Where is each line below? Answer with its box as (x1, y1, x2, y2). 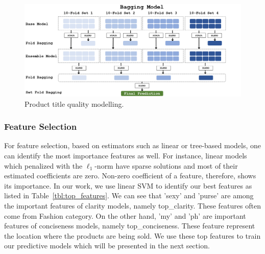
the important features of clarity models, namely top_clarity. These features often (4, 200, 261, 211)
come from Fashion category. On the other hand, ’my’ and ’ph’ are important (4, 210, 246, 221)
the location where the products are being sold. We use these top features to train (4, 230, 261, 241)
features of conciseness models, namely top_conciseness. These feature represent (4, 220, 255, 231)
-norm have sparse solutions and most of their (94, 160, 238, 171)
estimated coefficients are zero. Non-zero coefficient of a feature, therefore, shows (4, 170, 256, 181)
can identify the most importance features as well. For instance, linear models (4, 150, 247, 160)
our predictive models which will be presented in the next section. (4, 240, 210, 251)
